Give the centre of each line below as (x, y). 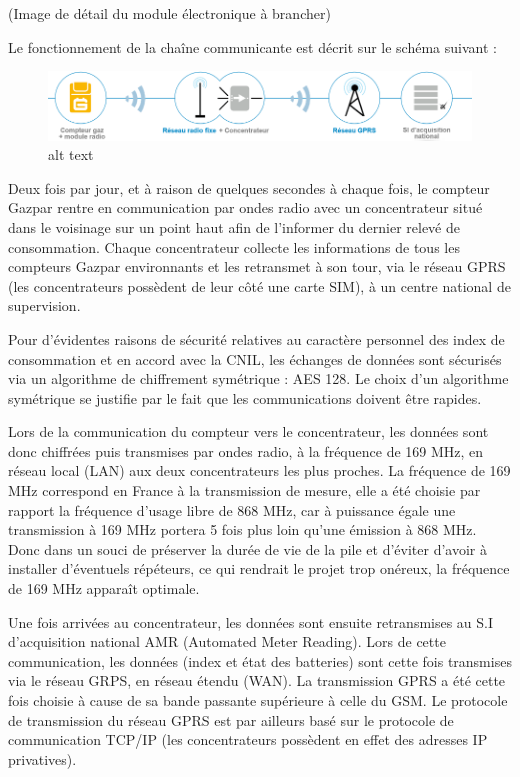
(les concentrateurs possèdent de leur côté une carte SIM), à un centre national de (259, 285)
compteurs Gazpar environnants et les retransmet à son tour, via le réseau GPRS (257, 266)
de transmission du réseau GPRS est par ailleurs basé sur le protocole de (231, 719)
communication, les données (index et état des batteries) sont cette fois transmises (260, 660)
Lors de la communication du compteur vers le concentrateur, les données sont (248, 431)
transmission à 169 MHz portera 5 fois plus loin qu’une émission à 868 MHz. (242, 529)
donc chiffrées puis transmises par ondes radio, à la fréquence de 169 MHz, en (246, 450)
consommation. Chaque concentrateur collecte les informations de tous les (234, 246)
